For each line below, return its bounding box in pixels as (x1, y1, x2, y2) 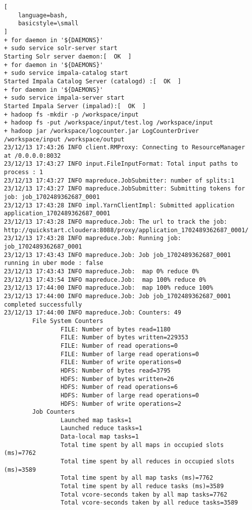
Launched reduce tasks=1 (60, 425, 143, 432)
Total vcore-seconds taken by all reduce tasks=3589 (60, 499, 238, 507)
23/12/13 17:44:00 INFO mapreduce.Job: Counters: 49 (4, 309, 181, 317)
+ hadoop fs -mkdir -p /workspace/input (4, 111, 139, 118)
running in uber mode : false (4, 259, 103, 267)
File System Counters (32, 317, 103, 324)
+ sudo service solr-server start (4, 45, 118, 52)
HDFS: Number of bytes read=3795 (60, 367, 171, 374)
